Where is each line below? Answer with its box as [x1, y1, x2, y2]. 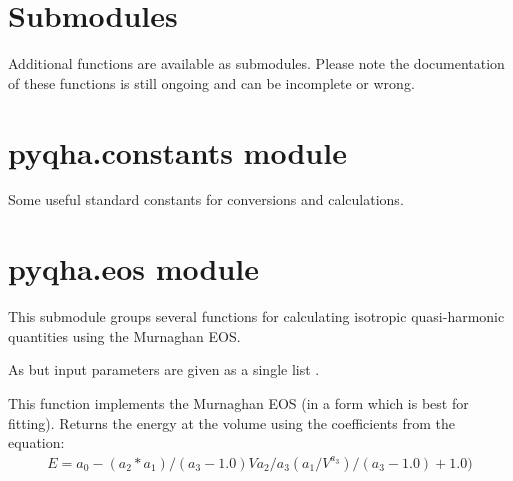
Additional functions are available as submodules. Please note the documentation [8, 53, 505, 74]
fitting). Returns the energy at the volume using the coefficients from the [8, 412, 455, 433]
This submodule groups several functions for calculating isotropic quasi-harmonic [8, 306, 505, 327]
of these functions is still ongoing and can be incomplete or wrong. [8, 72, 415, 93]
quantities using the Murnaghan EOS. [8, 325, 241, 346]
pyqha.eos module [8, 248, 260, 289]
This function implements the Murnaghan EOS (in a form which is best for [8, 392, 469, 413]
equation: [8, 432, 65, 453]
